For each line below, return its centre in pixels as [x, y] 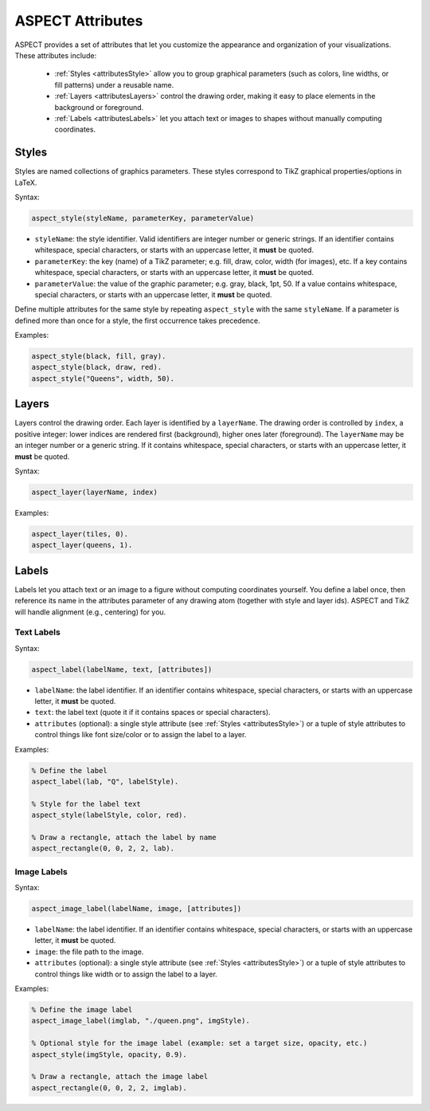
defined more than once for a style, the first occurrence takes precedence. [137, 320]
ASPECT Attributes [79, 21]
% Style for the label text [86, 804]
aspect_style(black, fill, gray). [99, 356]
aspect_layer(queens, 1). [82, 545]
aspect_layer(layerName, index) [95, 492]
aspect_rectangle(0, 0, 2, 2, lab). [103, 848]
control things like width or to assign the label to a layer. [126, 974]
